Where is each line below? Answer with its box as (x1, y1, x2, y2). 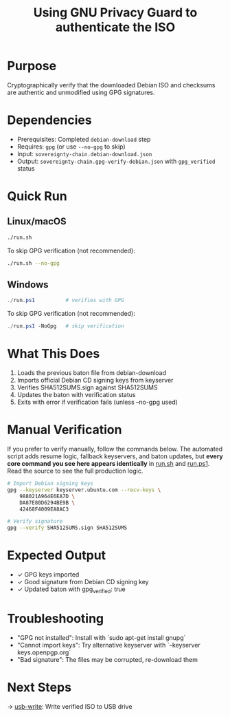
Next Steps (7, 680, 72, 696)
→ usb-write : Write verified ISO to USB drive (7, 702, 133, 710)
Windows (7, 279, 49, 290)
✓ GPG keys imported (16, 570, 80, 579)
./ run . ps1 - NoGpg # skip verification (7, 323, 125, 330)
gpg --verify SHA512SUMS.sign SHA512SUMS (7, 524, 128, 531)
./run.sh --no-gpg (7, 259, 60, 266)
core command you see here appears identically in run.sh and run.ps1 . (7, 460, 210, 468)
